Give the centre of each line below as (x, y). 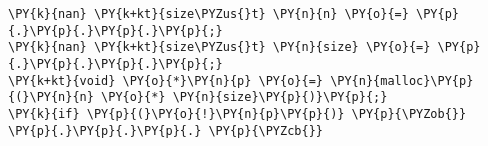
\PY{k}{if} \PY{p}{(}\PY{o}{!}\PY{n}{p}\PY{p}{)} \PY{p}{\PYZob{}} (237, 113)
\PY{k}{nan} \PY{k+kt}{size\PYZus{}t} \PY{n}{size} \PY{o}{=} (219, 47)
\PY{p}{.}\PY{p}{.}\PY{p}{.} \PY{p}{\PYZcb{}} (165, 130)
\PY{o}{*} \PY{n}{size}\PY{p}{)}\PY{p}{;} (244, 97)
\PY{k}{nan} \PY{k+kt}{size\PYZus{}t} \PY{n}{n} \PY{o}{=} (208, 14)
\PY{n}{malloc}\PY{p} (402, 80)
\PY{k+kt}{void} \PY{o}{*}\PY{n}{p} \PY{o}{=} (165, 80)
